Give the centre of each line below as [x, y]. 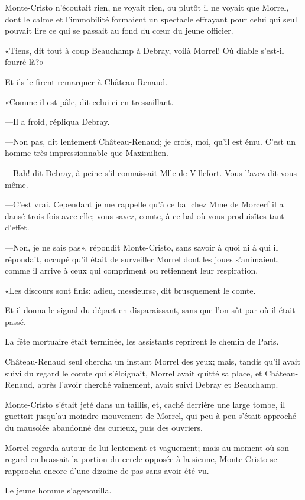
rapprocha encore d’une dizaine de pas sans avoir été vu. [107, 470]
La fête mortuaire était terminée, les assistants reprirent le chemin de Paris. [142, 341]
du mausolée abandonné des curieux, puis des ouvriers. [104, 428]
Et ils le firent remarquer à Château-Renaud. [86, 81]
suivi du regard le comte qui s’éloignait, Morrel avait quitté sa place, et [134, 373]
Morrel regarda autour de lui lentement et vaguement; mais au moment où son [147, 447]
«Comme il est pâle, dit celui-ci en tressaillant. [89, 101]
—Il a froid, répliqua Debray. [57, 121]
